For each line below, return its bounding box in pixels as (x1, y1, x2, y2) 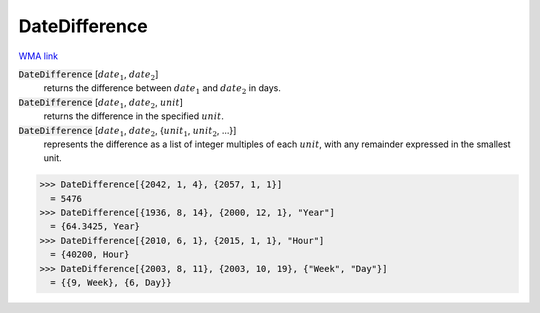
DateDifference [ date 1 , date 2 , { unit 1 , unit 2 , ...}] (18, 124, 237, 139)
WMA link (18, 50, 59, 62)
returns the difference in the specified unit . (43, 110, 224, 122)
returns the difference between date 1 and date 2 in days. (43, 82, 282, 97)
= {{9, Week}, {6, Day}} (50, 277, 172, 288)
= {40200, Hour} (50, 249, 130, 260)
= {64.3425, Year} (50, 221, 140, 232)
